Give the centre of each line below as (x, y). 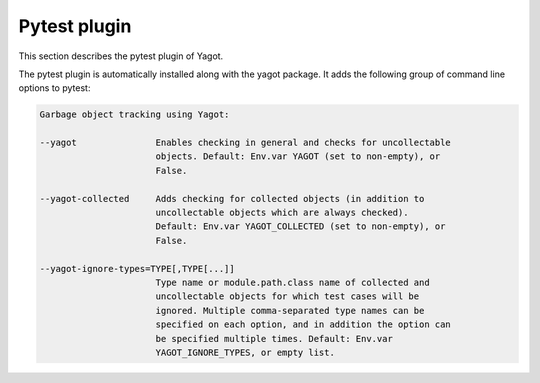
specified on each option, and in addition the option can (303, 324)
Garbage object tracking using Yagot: (134, 114)
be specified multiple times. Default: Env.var (274, 338)
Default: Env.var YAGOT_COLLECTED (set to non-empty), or (300, 226)
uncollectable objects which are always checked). (282, 213)
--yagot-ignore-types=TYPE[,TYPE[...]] (137, 268)
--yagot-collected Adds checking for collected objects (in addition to (232, 198)
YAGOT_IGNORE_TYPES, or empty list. (245, 352)
